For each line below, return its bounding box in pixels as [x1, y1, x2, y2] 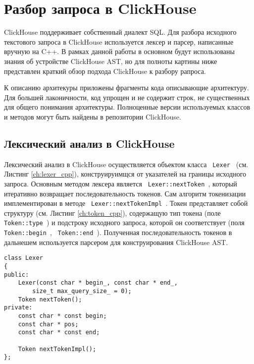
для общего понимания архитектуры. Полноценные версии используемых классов [4, 102, 251, 112]
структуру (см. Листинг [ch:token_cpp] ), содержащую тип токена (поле [4, 207, 221, 218]
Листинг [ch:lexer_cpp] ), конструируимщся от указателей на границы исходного [4, 169, 247, 179]
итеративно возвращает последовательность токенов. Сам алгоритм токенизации [4, 188, 246, 198]
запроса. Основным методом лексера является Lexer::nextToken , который [4, 178, 237, 188]
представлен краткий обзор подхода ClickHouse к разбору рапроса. [4, 65, 206, 76]
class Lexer [4, 254, 43, 262]
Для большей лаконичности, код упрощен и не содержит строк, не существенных [4, 92, 250, 102]
